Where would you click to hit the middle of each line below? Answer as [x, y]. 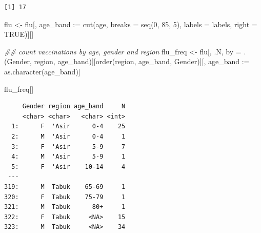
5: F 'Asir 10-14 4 [68, 167]
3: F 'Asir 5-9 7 [68, 147]
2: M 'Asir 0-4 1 [68, 136]
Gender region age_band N [74, 106]
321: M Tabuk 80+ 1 [65, 207]
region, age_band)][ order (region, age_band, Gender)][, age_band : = [142, 61]
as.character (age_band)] [42, 71]
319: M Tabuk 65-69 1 [65, 187]
